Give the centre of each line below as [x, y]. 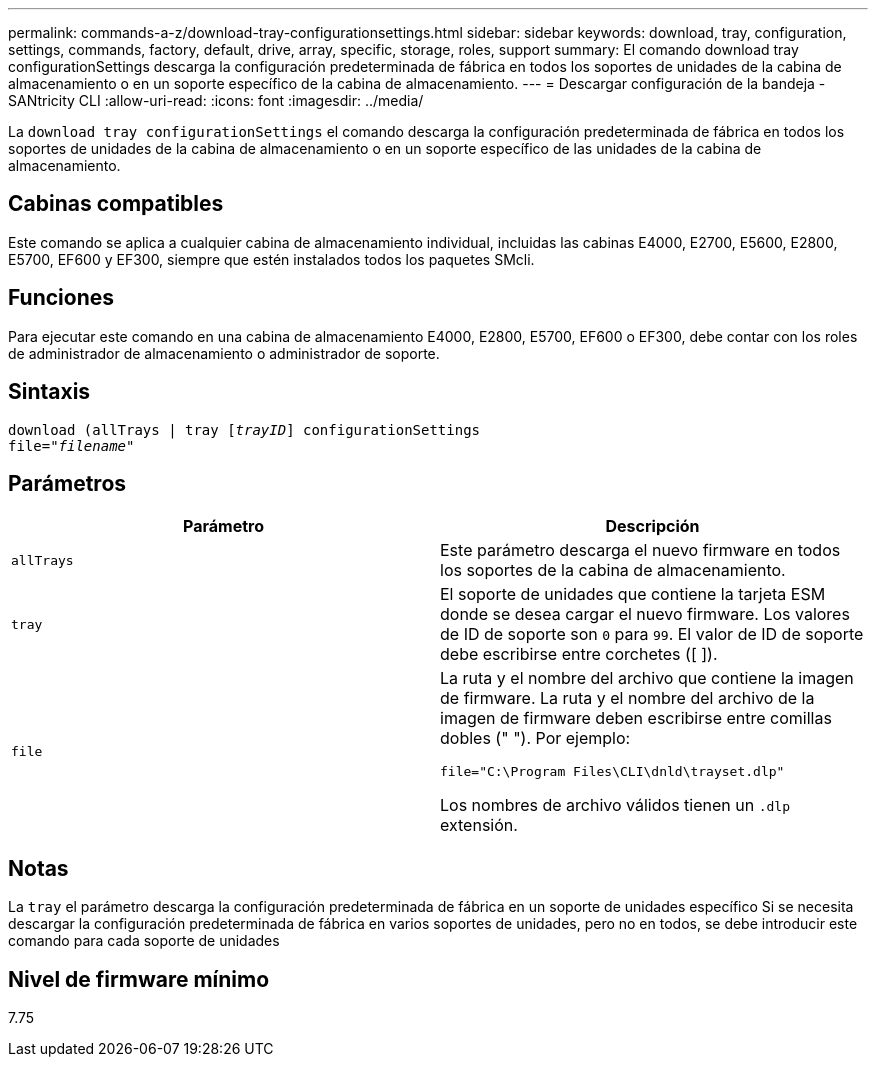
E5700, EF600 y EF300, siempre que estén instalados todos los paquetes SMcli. [271, 259]
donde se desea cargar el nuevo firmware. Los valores [645, 614]
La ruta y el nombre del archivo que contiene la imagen [647, 678]
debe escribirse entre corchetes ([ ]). [579, 654]
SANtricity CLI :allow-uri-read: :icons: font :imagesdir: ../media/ [216, 100]
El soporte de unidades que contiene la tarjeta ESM [633, 594]
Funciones [61, 298]
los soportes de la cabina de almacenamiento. [613, 570]
